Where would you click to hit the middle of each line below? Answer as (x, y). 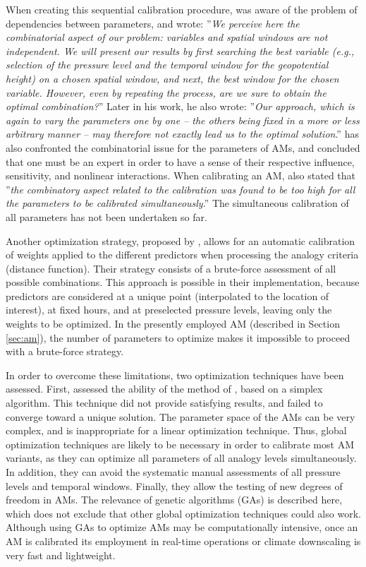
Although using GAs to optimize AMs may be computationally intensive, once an (182, 527)
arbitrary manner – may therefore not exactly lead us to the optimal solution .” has (182, 134)
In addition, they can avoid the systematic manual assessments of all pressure (173, 472)
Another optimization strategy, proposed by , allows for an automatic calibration (181, 240)
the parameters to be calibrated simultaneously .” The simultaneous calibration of (177, 203)
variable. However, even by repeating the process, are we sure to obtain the (166, 92)
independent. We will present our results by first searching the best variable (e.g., (180, 50)
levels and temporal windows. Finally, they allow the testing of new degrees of (174, 485)
